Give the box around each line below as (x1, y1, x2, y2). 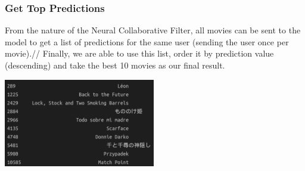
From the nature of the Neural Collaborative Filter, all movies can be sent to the (5, 24, 301, 36)
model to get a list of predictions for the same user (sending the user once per (5, 35, 289, 48)
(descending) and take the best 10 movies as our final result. (5, 59, 225, 71)
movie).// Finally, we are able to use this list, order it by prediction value (5, 47, 274, 60)
